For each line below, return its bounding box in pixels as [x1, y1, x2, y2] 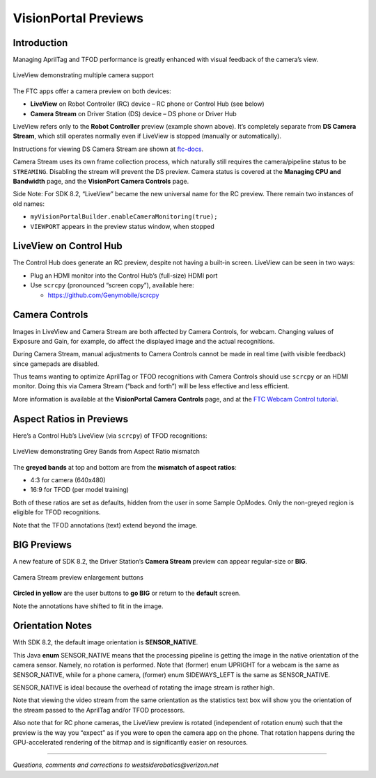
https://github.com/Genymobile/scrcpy [47, 291, 159, 299]
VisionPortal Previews [13, 10, 144, 26]
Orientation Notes [13, 620, 93, 632]
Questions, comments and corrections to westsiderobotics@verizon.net [13, 761, 219, 769]
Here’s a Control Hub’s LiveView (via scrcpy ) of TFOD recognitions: [13, 431, 208, 440]
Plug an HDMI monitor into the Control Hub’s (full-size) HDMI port [30, 271, 218, 280]
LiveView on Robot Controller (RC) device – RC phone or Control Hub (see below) [30, 100, 265, 108]
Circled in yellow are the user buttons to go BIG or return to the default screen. [13, 589, 241, 598]
